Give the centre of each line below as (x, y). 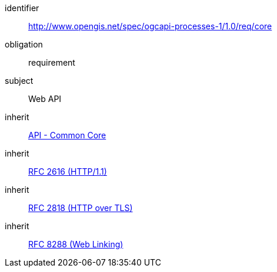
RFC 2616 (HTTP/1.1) (68, 171)
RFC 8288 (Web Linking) (76, 244)
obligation (24, 44)
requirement (52, 62)
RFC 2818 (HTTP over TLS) (81, 208)
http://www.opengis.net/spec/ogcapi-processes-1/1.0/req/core (150, 26)
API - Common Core (67, 135)
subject (19, 81)
